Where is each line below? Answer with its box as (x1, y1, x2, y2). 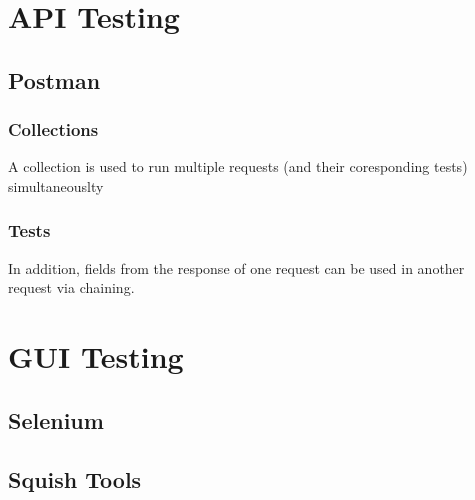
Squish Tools (8, 463, 142, 494)
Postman (8, 64, 101, 95)
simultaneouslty (8, 175, 104, 196)
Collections (8, 117, 99, 142)
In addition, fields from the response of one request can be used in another (8, 257, 465, 278)
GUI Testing (8, 336, 184, 377)
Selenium (8, 404, 104, 435)
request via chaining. (8, 277, 135, 298)
